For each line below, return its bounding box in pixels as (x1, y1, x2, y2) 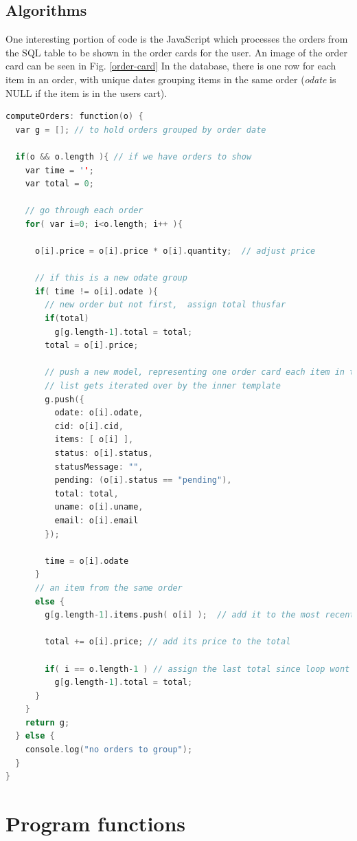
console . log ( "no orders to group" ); (25, 745, 193, 755)
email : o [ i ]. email (54, 515, 139, 525)
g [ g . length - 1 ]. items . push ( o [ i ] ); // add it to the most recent (45, 610, 355, 620)
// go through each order (25, 206, 143, 216)
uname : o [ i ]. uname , (54, 502, 143, 512)
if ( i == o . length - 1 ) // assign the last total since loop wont (45, 664, 350, 674)
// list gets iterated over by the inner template (45, 381, 281, 391)
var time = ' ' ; (25, 165, 94, 175)
